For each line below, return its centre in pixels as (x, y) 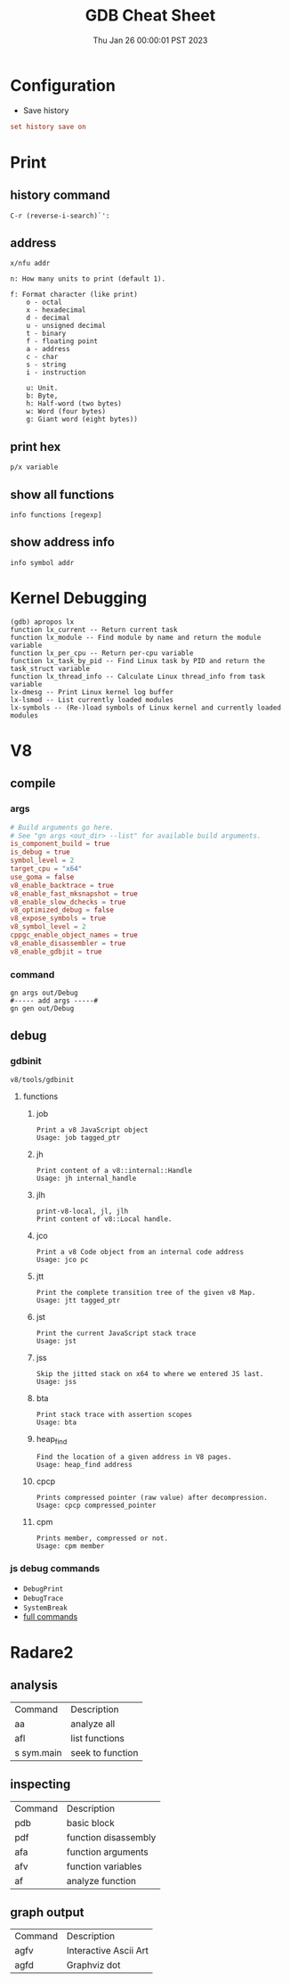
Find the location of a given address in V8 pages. (134, 1457)
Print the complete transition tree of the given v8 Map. (146, 1292)
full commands (50, 1616)
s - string (46, 365)
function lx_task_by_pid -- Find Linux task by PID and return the (138, 660)
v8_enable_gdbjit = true (56, 951)
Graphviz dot (93, 1965)
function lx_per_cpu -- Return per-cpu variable (102, 653)
